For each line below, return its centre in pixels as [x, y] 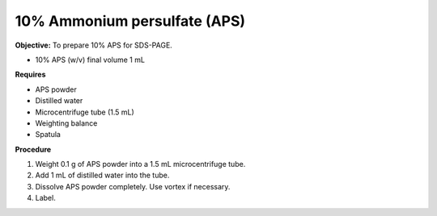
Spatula [48, 135]
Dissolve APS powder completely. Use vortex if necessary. [133, 186]
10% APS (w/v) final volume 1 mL [90, 60]
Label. [45, 198]
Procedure [33, 149]
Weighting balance [66, 123]
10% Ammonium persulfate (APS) [130, 21]
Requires [30, 75]
